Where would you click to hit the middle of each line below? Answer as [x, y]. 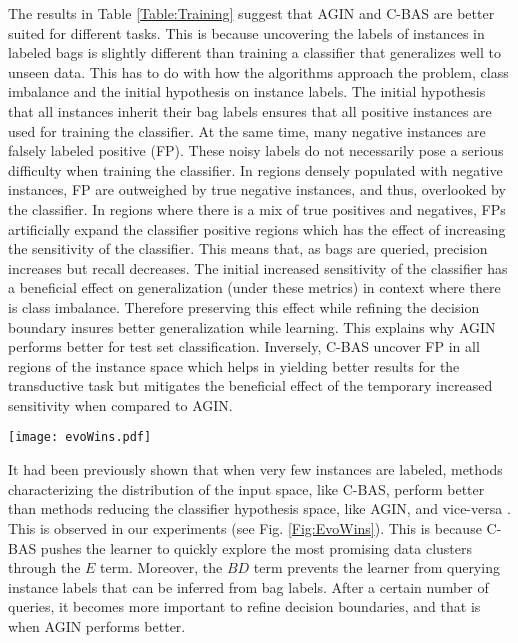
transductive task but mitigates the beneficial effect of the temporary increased [250, 385]
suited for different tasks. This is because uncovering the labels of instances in [246, 32]
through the [44, 567]
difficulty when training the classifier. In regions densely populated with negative [255, 169]
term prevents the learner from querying [376, 567]
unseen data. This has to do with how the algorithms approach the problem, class [258, 71]
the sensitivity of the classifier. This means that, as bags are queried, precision [248, 248]
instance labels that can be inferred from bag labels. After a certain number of [248, 586]
